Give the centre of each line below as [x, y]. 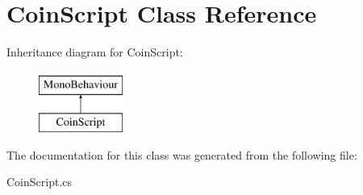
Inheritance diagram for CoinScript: [95, 52]
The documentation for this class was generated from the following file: [182, 154]
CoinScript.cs [40, 182]
